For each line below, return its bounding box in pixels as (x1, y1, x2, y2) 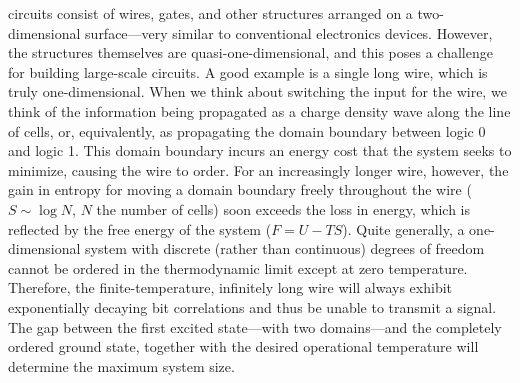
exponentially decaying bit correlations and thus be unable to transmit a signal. (8, 296, 497, 317)
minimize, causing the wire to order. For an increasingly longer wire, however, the (8, 159, 509, 180)
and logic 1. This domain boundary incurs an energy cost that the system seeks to (8, 140, 512, 161)
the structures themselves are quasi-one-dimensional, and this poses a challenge (8, 42, 493, 63)
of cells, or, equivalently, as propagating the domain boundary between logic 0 (8, 120, 486, 141)
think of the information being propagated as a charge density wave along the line (8, 100, 511, 121)
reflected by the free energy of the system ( (8, 218, 272, 239)
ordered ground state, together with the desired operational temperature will (8, 336, 479, 357)
